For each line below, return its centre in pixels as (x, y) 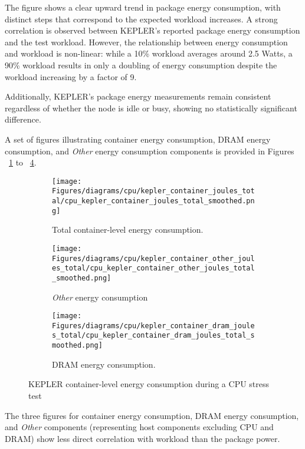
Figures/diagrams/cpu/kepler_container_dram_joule (153, 326)
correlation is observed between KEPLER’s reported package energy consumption (152, 30)
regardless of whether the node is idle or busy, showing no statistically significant (151, 108)
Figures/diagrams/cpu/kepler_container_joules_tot (153, 191)
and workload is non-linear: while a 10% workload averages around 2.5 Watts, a (149, 53)
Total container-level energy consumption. (128, 230)
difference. (23, 119)
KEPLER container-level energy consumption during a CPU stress (149, 384)
